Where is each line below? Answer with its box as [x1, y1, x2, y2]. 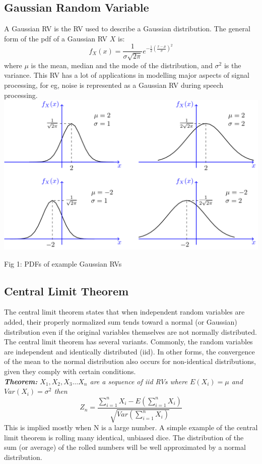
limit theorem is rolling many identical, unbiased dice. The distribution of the [4, 432, 244, 442]
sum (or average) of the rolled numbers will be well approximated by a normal [4, 442, 246, 452]
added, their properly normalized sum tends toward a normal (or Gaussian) [4, 317, 237, 327]
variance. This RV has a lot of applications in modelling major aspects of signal [4, 70, 249, 80]
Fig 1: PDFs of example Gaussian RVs [4, 258, 122, 269]
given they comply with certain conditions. [4, 366, 136, 376]
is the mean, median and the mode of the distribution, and [31, 60, 213, 70]
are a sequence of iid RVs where [90, 376, 187, 386]
